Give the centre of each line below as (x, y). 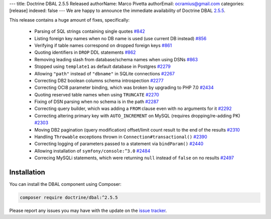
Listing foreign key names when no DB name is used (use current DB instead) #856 (120, 38)
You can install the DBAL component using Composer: (65, 184)
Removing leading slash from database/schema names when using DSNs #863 (116, 59)
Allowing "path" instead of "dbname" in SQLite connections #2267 (105, 73)
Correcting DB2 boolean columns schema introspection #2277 (99, 80)
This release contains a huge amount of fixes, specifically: (70, 20)
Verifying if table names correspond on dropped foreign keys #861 (103, 45)
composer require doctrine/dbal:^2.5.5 (69, 198)
